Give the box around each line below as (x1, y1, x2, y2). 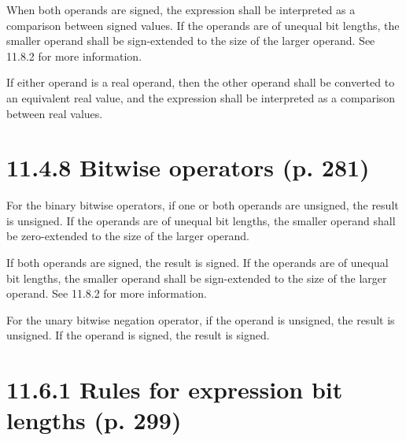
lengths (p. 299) (6, 404, 182, 436)
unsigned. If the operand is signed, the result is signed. (6, 327, 270, 343)
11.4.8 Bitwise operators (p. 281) (6, 151, 370, 183)
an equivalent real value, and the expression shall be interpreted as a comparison (6, 89, 396, 106)
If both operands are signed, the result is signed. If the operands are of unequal (6, 254, 389, 271)
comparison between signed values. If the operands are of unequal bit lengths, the (6, 17, 400, 33)
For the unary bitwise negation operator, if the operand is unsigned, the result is (6, 311, 395, 328)
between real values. (6, 105, 103, 121)
